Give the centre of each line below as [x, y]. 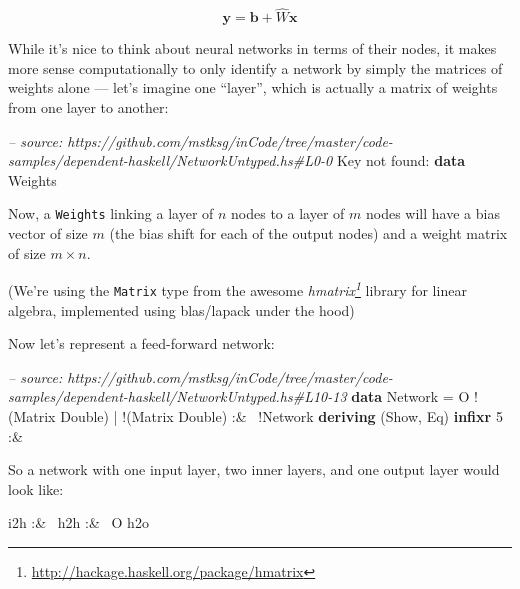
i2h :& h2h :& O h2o [78, 522]
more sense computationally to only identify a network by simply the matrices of [255, 67]
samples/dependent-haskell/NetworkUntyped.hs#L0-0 [170, 160]
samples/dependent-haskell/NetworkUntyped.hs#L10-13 [177, 396]
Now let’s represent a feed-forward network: [141, 343]
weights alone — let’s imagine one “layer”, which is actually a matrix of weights [253, 87]
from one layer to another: [88, 107]
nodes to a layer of [288, 213]
